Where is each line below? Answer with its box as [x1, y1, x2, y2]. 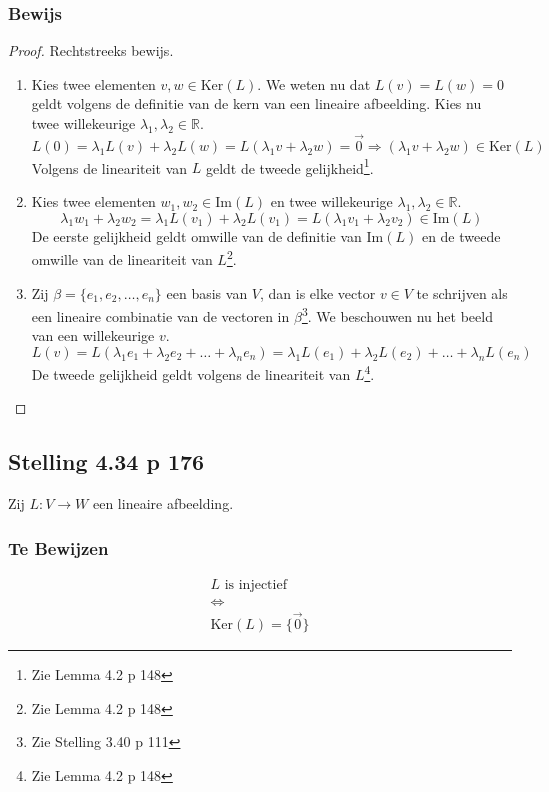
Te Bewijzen [8, 535, 109, 560]
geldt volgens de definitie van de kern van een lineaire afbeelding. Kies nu [31, 93, 482, 114]
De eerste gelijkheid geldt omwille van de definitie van [31, 225, 362, 246]
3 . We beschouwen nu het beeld [301, 303, 493, 326]
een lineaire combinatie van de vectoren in [31, 305, 290, 326]
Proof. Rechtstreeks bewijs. [8, 40, 174, 61]
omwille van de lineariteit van [31, 248, 213, 269]
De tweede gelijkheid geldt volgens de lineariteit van [31, 363, 351, 384]
